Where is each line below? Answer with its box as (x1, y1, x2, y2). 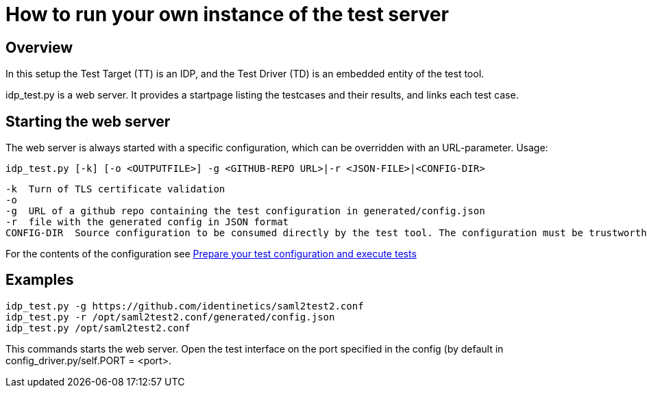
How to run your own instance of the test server (5, 3, 449, 26)
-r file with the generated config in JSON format (5, 216, 289, 228)
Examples (5, 271, 74, 289)
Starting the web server (5, 112, 171, 130)
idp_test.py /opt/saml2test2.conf (5, 322, 191, 333)
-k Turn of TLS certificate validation (5, 183, 225, 195)
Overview (5, 38, 73, 56)
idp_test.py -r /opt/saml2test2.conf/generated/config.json (5, 311, 335, 322)
